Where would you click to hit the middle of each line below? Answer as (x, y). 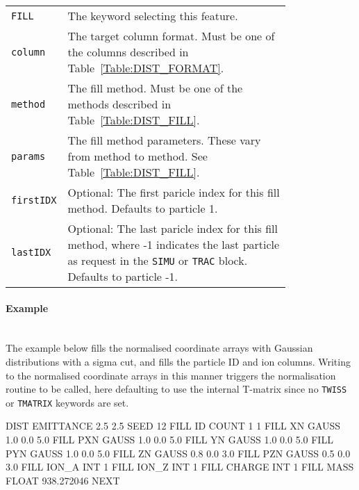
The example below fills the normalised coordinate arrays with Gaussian (159, 348)
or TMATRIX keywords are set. (67, 402)
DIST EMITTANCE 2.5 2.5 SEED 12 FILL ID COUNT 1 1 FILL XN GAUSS (173, 426)
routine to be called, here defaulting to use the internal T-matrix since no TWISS (176, 389)
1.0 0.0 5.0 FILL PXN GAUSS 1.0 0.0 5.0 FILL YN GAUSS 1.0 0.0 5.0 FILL (169, 440)
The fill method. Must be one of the (155, 88)
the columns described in (128, 52)
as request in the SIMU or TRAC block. (158, 260)
